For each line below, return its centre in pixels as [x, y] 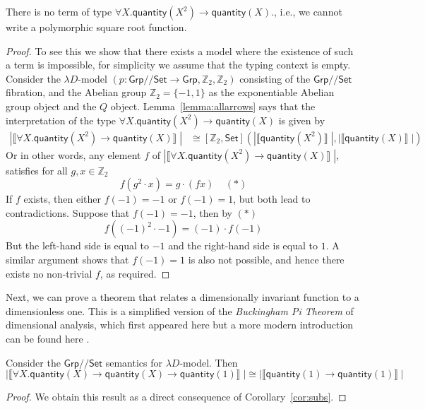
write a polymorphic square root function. [96, 27]
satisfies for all [37, 170]
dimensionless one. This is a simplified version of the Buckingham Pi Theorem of [180, 310]
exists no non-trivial [49, 273]
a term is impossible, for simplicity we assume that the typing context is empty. [178, 65]
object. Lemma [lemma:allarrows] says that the [213, 106]
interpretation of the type [61, 120]
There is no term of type [59, 11]
